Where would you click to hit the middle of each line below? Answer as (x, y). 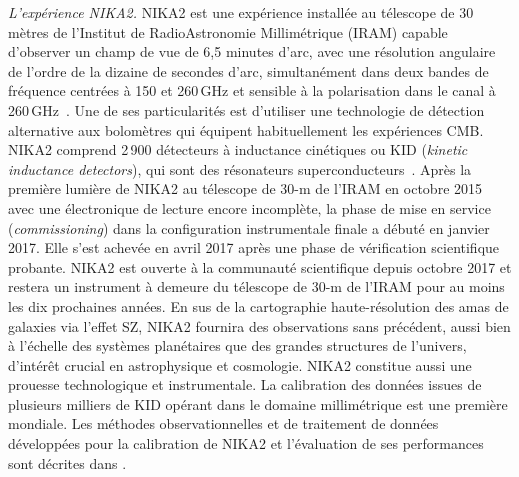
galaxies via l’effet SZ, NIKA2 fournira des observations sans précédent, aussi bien (259, 325)
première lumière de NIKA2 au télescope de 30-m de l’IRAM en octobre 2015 (245, 188)
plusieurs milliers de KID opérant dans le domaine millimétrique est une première (258, 403)
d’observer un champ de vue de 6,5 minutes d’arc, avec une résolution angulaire (252, 51)
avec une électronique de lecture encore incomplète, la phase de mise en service (249, 207)
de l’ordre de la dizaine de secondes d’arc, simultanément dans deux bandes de (248, 70)
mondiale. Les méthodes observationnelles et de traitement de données (223, 423)
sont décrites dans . (67, 462)
